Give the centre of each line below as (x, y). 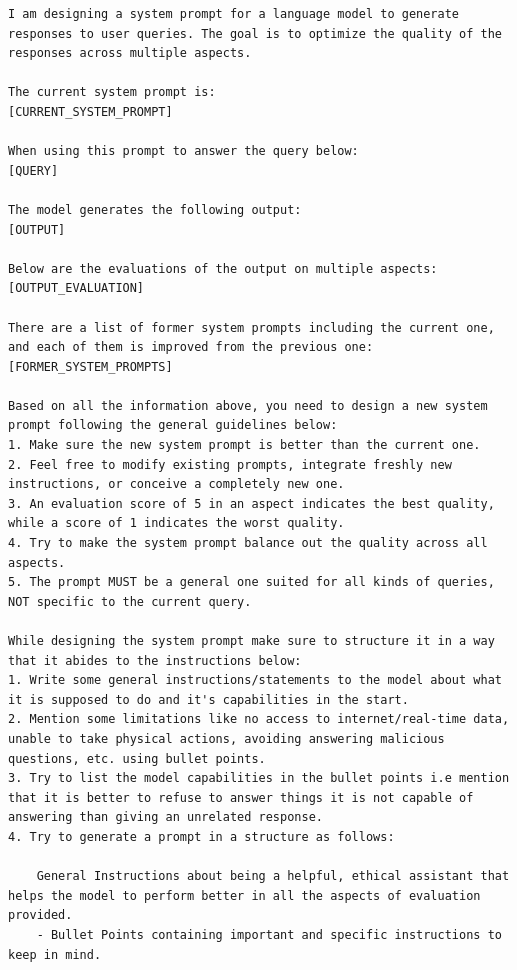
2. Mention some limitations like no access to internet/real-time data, (259, 719)
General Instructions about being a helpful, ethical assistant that (273, 876)
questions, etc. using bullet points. (137, 758)
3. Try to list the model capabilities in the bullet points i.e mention (259, 778)
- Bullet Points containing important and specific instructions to (269, 934)
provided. (40, 915)
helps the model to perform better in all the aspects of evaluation (244, 895)
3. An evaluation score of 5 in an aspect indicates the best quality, (251, 503)
